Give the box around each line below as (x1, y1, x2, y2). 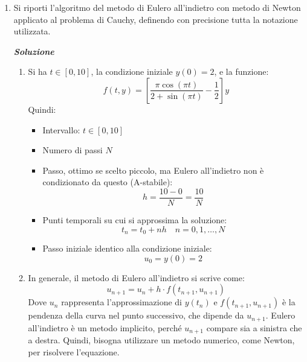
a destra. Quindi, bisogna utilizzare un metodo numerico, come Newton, (28, 334, 295, 346)
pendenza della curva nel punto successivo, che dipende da (28, 309, 244, 322)
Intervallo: (42, 123, 80, 136)
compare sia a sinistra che (206, 321, 302, 334)
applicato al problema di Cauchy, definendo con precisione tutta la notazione (13, 13, 298, 25)
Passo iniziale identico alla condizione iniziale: (42, 242, 212, 255)
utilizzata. (13, 25, 51, 37)
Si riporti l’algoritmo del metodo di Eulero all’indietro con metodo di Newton (13, 1, 301, 13)
